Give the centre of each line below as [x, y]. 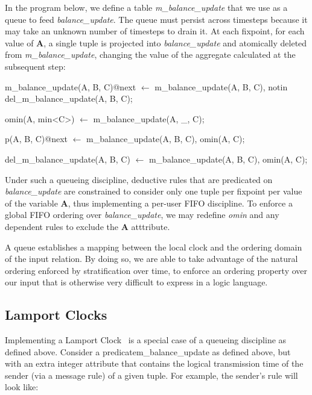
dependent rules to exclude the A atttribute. [88, 226]
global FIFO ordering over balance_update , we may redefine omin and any [142, 215]
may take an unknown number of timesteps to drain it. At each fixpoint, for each [155, 31]
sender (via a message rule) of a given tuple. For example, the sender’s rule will [151, 375]
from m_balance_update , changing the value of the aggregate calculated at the [150, 54]
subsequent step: [35, 66]
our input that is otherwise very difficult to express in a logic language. [136, 282]
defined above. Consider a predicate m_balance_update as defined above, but [148, 351]
